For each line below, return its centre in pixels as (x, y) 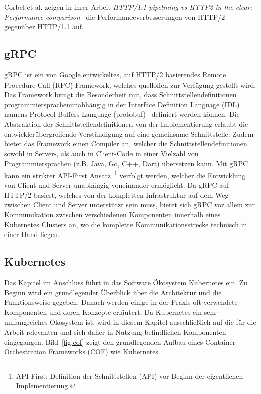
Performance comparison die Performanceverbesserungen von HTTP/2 (115, 16)
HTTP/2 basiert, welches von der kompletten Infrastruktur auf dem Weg (116, 194)
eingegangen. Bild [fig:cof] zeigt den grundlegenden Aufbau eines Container (120, 341)
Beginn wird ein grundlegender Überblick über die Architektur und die (113, 292)
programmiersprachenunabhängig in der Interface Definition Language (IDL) (122, 104)
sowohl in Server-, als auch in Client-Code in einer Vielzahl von (101, 153)
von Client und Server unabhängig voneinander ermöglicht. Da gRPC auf (117, 185)
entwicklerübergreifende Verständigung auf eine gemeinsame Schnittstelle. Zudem (129, 134)
